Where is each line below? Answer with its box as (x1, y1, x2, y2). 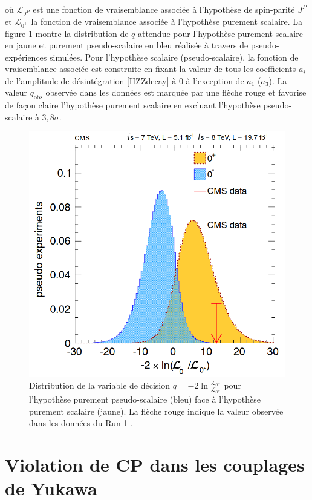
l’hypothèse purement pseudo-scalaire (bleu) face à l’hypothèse (29, 393, 261, 406)
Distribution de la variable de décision (29, 379, 171, 392)
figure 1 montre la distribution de (5, 27, 129, 39)
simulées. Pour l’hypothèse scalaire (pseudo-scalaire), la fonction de (49, 50, 299, 63)
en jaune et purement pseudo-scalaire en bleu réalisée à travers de (5, 39, 249, 51)
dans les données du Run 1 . (29, 416, 133, 429)
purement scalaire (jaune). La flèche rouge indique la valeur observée (29, 404, 284, 417)
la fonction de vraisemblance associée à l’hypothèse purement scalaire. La (31, 15, 303, 27)
